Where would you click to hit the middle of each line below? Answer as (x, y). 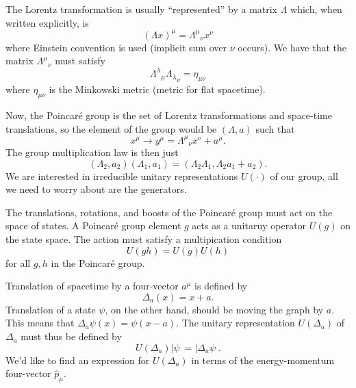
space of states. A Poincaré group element (93, 225)
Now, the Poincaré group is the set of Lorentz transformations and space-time (169, 115)
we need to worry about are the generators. (96, 189)
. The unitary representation (236, 323)
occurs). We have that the (292, 47)
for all (18, 262)
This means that (40, 323)
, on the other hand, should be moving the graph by (214, 309)
